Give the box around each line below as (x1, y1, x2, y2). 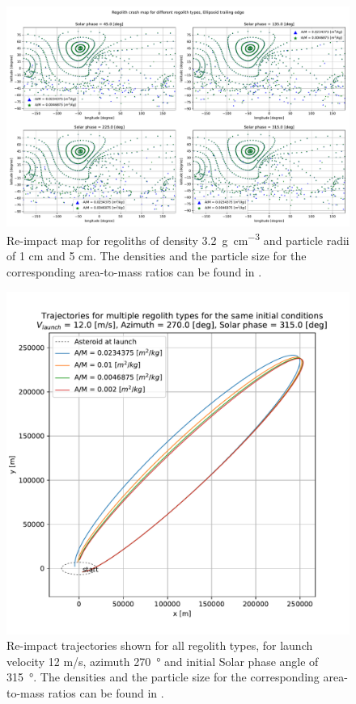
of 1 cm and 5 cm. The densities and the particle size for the (6, 247, 307, 264)
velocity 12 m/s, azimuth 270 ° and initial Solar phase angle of (6, 652, 319, 669)
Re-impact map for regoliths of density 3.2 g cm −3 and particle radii (6, 230, 350, 248)
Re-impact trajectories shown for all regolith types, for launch (6, 637, 313, 654)
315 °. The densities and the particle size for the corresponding (6, 668, 320, 685)
